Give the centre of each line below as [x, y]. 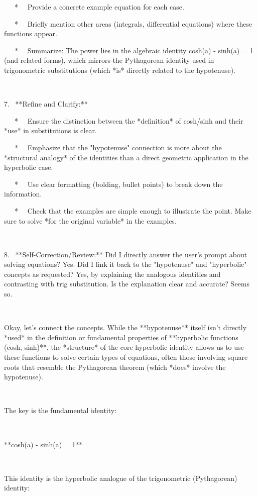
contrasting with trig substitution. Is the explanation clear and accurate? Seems [127, 284]
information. [23, 194]
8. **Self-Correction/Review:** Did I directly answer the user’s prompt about [126, 254]
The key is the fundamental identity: [60, 410]
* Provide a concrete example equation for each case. [99, 7]
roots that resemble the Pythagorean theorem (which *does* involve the [115, 367]
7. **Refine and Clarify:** [46, 104]
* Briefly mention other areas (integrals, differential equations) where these [133, 23]
